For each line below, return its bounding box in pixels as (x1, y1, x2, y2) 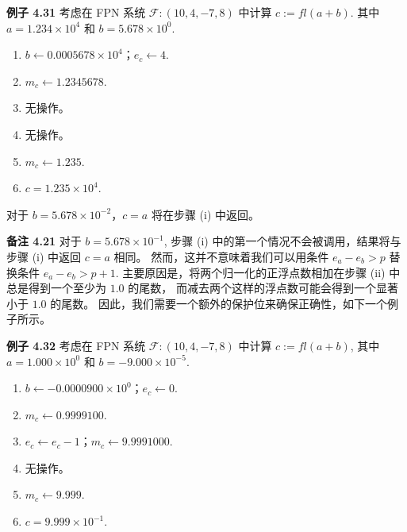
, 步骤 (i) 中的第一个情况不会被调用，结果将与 (163, 233, 401, 249)
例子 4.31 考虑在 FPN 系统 (6, 4, 146, 20)
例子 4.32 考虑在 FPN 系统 (6, 337, 146, 353)
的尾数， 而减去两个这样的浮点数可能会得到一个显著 (128, 279, 398, 296)
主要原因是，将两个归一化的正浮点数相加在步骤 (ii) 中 (122, 264, 401, 280)
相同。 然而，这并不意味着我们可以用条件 (113, 248, 329, 264)
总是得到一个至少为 (6, 279, 106, 296)
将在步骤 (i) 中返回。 (151, 206, 260, 222)
